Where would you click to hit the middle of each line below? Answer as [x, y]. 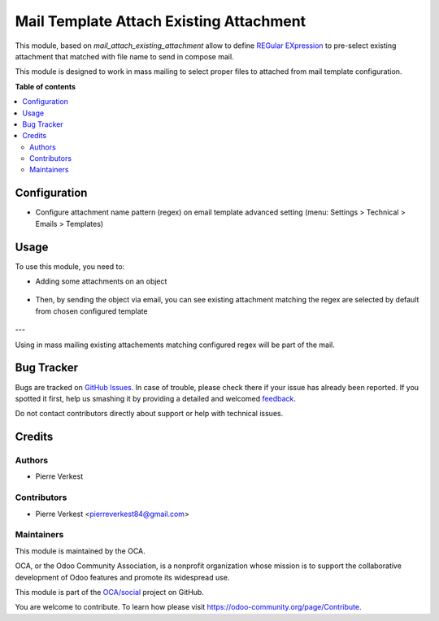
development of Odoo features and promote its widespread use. [122, 577]
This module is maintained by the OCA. [80, 551]
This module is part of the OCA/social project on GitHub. [110, 592]
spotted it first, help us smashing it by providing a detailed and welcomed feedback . [156, 398]
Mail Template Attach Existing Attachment [161, 21]
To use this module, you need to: [70, 266]
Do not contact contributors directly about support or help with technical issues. [149, 414]
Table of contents [46, 86]
